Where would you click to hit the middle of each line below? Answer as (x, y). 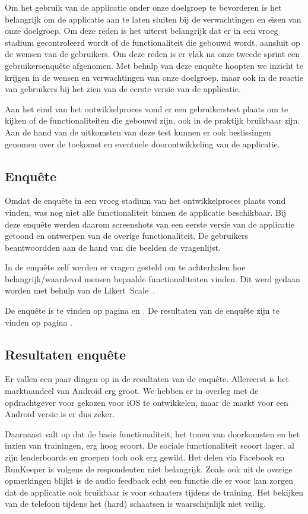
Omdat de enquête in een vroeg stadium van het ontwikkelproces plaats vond (145, 201)
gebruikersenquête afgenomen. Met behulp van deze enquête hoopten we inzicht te (154, 65)
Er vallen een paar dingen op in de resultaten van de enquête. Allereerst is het (147, 379)
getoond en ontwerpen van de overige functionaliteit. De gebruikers (126, 236)
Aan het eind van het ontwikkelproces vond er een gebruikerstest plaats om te (147, 108)
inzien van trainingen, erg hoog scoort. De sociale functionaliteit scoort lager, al (150, 445)
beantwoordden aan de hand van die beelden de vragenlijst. (113, 247)
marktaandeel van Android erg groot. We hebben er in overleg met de (132, 391)
